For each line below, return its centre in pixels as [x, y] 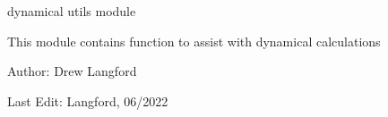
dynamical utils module [72, 11]
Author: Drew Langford [72, 71]
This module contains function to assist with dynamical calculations [194, 41]
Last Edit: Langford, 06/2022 [88, 100]
